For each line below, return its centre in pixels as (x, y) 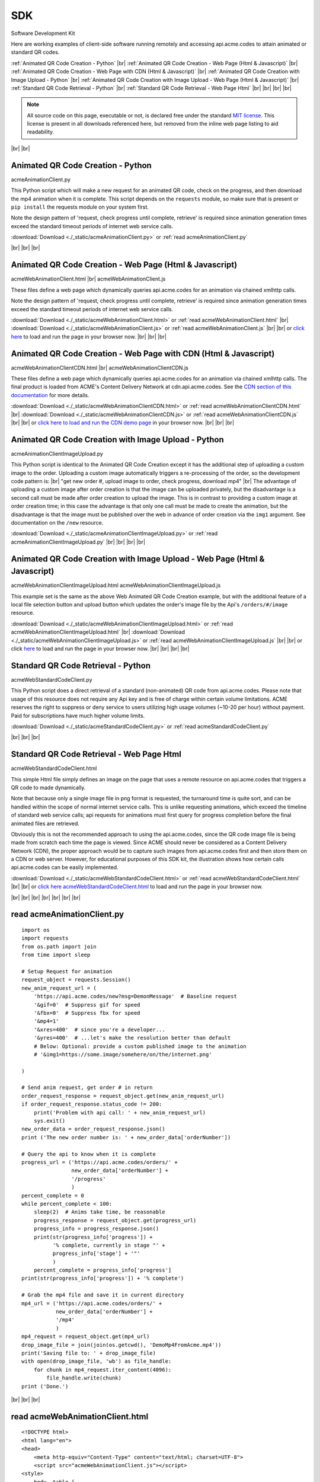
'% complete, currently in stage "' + (109, 1245)
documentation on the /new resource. (57, 523)
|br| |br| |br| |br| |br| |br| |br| (46, 897)
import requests (45, 938)
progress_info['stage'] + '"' (96, 1253)
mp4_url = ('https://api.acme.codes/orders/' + (92, 1303)
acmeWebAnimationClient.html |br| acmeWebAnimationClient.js (88, 279)
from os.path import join (59, 946)
